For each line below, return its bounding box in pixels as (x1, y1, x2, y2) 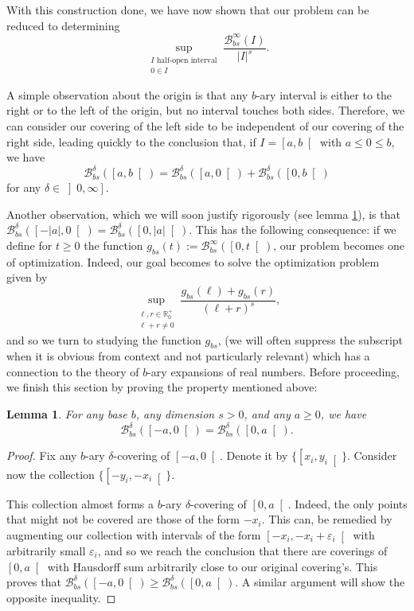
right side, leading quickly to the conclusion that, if (6, 133, 256, 150)
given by (6, 269, 48, 286)
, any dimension (135, 406, 215, 422)
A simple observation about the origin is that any (6, 86, 248, 103)
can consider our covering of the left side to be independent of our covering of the (6, 118, 404, 134)
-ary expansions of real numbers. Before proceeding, (147, 363, 400, 379)
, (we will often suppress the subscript (217, 331, 404, 348)
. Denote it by (219, 447, 288, 464)
